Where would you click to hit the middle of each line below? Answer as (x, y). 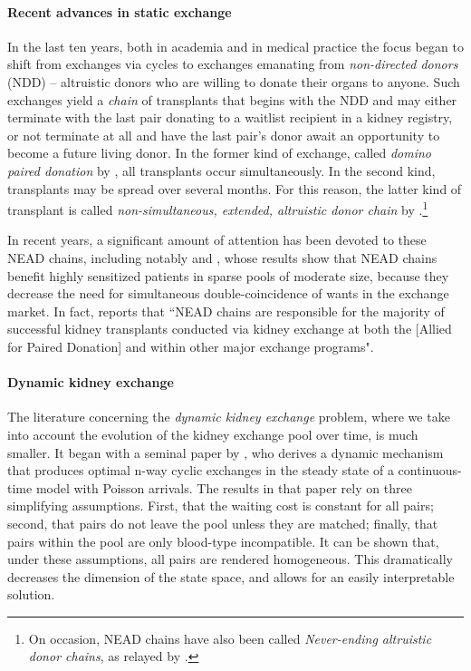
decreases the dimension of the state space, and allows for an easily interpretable (231, 576)
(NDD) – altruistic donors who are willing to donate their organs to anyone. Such (234, 81)
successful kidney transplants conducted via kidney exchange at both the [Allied (230, 329)
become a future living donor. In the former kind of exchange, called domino (219, 153)
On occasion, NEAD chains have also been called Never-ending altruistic (230, 638)
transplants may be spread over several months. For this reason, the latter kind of (235, 188)
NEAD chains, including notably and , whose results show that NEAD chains (222, 257)
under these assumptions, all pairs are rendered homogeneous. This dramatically (230, 559)
